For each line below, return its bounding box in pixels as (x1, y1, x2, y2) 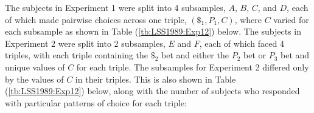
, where (234, 13, 262, 26)
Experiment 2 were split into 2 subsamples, (5, 36, 166, 49)
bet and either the (161, 49, 229, 61)
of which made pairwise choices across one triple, (5, 13, 187, 26)
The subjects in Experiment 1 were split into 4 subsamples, (5, 1, 226, 13)
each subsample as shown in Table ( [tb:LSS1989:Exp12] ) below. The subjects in (5, 25, 301, 38)
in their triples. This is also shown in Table (75, 72, 236, 85)
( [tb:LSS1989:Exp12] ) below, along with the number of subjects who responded (5, 84, 300, 97)
